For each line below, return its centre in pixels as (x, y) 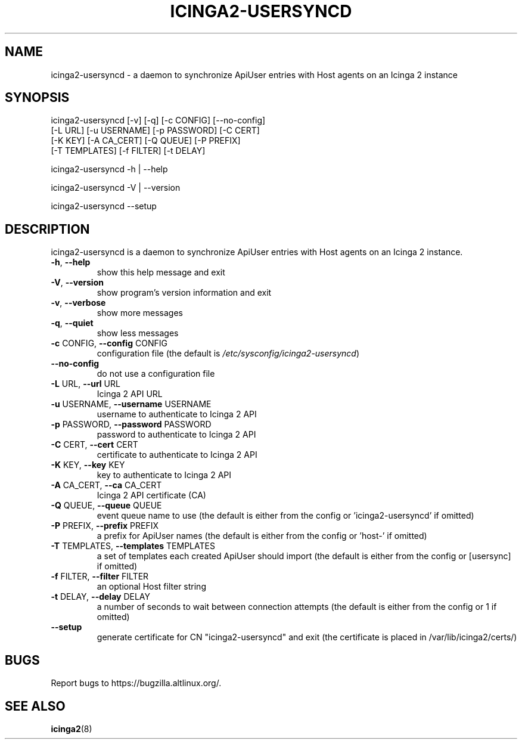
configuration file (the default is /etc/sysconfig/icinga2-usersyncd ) (228, 354)
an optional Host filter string (151, 587)
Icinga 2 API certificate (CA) (151, 495)
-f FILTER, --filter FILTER (100, 576)
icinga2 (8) (72, 728)
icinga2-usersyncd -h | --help (109, 169)
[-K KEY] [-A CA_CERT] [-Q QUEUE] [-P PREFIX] (146, 141)
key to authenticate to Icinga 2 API (164, 475)
